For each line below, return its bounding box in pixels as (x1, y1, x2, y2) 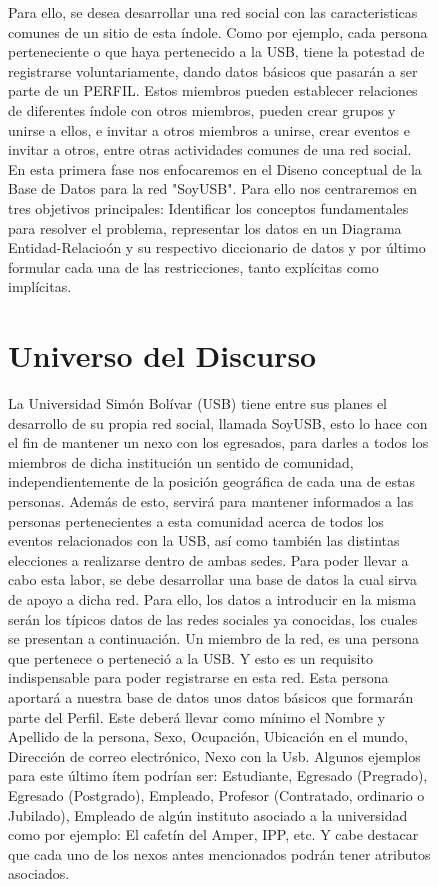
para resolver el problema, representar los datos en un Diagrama (8, 217, 402, 238)
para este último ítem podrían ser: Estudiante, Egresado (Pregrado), (8, 765, 428, 786)
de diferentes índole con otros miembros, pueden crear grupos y (8, 99, 396, 120)
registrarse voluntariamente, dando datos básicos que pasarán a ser (8, 60, 418, 81)
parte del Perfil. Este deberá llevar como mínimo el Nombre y (8, 706, 386, 727)
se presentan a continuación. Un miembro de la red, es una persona (8, 628, 420, 649)
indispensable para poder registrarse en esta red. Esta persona (8, 667, 389, 688)
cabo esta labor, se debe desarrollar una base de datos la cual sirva (8, 569, 417, 590)
